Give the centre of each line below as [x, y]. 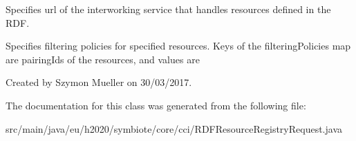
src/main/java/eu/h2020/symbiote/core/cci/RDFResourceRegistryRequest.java [174, 128]
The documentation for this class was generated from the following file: [156, 105]
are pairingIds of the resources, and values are [103, 59]
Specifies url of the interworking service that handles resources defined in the [168, 9]
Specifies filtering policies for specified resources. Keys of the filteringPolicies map [178, 46]
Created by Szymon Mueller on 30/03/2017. [99, 82]
